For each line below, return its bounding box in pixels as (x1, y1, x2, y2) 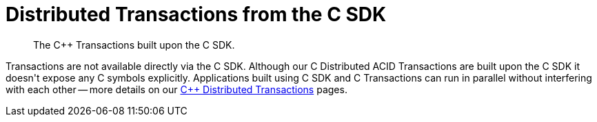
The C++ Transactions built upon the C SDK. (33, 38, 235, 51)
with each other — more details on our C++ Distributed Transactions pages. (6, 83, 347, 95)
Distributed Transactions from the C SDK (6, 3, 387, 26)
